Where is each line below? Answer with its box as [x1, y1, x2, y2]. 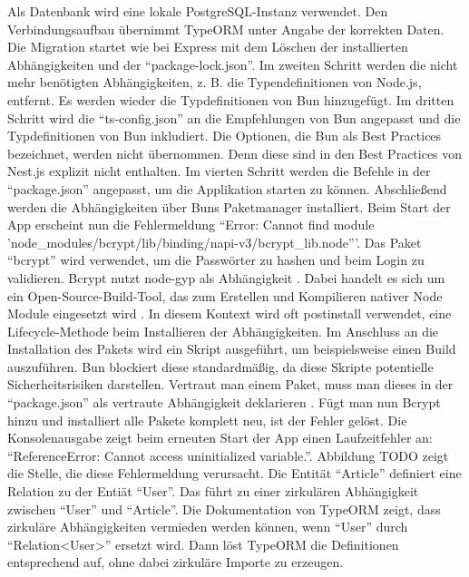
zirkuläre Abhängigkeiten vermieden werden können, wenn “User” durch [7, 517, 408, 536]
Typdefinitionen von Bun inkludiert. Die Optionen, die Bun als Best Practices [7, 126, 442, 145]
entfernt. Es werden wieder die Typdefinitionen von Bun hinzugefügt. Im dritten [7, 90, 454, 109]
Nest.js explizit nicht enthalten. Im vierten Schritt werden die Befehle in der [7, 161, 431, 181]
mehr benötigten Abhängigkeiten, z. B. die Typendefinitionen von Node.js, [7, 73, 422, 92]
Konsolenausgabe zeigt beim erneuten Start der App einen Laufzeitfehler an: [7, 428, 433, 447]
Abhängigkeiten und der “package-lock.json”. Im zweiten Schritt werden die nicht [7, 54, 458, 73]
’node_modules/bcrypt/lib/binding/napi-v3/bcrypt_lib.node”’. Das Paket [7, 232, 422, 251]
